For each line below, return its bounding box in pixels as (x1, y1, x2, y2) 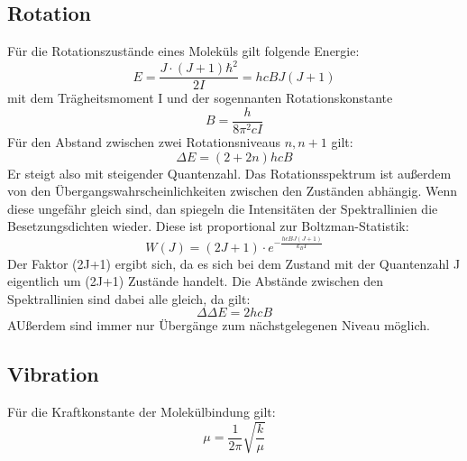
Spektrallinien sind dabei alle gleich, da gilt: (7, 289, 251, 308)
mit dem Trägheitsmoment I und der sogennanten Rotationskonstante (7, 88, 393, 107)
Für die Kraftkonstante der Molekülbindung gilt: (7, 402, 276, 421)
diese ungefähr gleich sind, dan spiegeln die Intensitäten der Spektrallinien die (7, 198, 438, 217)
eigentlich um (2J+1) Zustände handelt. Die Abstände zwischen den (7, 272, 384, 290)
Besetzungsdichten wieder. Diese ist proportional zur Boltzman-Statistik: (7, 217, 409, 235)
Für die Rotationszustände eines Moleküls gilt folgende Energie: (7, 41, 360, 60)
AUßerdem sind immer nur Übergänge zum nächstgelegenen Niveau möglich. (7, 316, 430, 335)
